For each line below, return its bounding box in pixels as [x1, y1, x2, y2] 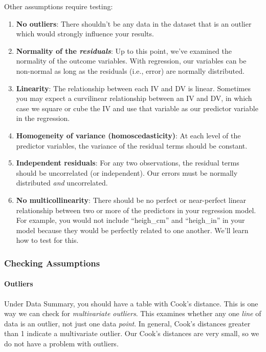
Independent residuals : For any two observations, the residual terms [16, 157, 239, 168]
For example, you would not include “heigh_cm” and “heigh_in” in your [16, 215, 245, 225]
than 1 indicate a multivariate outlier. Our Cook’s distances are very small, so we [4, 328, 259, 339]
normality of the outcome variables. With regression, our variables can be [16, 55, 247, 66]
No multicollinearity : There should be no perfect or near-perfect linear [16, 194, 247, 205]
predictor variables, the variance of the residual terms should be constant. [16, 140, 248, 151]
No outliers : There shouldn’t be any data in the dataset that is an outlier [16, 18, 252, 29]
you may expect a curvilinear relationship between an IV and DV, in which [16, 93, 252, 103]
